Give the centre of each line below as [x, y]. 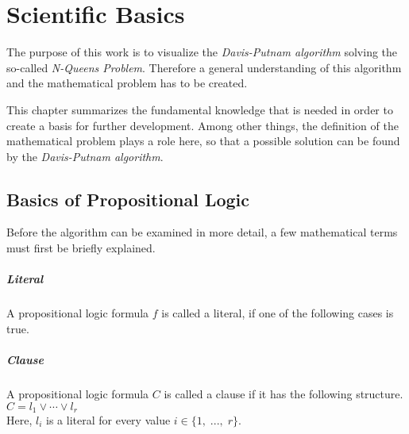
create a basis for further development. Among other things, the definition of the [203, 125]
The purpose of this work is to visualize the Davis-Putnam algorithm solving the [202, 52]
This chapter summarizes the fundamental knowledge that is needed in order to [200, 109]
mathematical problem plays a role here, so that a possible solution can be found [203, 141]
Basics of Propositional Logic [128, 199]
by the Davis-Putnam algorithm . [85, 156]
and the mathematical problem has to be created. [127, 83]
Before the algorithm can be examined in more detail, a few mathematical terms [202, 232]
